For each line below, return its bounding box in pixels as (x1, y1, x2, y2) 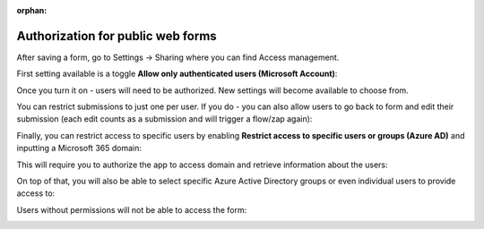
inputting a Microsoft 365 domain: (16, 143, 143, 154)
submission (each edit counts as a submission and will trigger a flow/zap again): (16, 114, 313, 124)
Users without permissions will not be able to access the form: (16, 204, 247, 215)
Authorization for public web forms (16, 28, 217, 44)
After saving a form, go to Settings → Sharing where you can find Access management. (16, 52, 340, 63)
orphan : (16, 5, 48, 15)
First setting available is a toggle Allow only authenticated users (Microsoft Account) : (16, 68, 338, 80)
